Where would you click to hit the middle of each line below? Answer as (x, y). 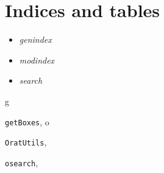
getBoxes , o (27, 121)
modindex (37, 60)
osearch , (22, 162)
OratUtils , (26, 142)
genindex (35, 39)
